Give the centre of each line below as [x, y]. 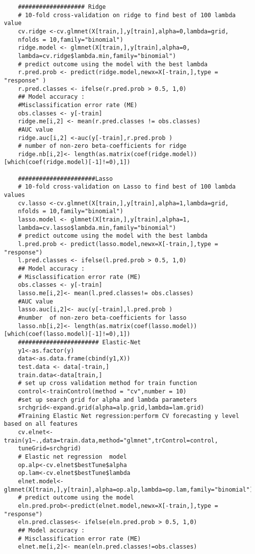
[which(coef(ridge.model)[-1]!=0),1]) [67, 162]
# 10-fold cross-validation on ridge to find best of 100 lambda [127, 15]
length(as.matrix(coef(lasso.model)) [136, 326]
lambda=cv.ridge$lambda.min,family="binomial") [97, 56]
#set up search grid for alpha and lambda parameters [107, 400]
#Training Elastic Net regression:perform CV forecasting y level [128, 416]
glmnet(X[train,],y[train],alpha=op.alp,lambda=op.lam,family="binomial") [129, 489]
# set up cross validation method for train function [107, 383]
